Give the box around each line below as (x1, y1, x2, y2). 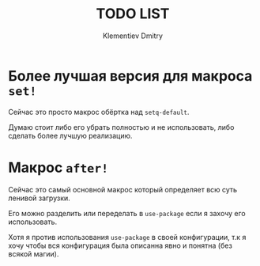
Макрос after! (8, 158, 109, 177)
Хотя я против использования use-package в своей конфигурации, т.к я (8, 232, 247, 241)
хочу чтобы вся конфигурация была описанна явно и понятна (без (8, 241, 233, 250)
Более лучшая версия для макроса (8, 66, 253, 85)
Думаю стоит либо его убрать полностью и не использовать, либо (8, 122, 235, 131)
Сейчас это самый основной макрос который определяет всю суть (8, 184, 238, 194)
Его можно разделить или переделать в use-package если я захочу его (8, 208, 247, 218)
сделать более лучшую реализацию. (8, 131, 133, 140)
